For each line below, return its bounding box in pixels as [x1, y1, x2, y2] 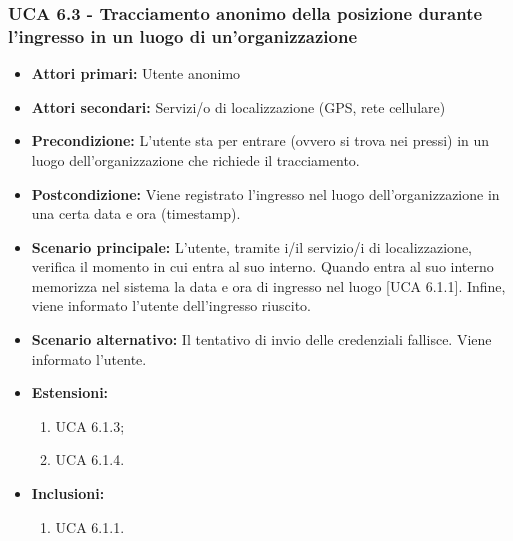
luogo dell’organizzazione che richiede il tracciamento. [31, 149, 360, 170]
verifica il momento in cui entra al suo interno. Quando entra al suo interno [31, 256, 494, 277]
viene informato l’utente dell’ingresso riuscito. [31, 295, 311, 316]
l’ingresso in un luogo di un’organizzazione [8, 23, 358, 48]
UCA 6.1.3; [55, 415, 125, 436]
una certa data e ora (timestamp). [31, 203, 241, 224]
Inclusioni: [31, 483, 105, 504]
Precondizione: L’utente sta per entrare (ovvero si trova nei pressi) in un [31, 130, 490, 151]
